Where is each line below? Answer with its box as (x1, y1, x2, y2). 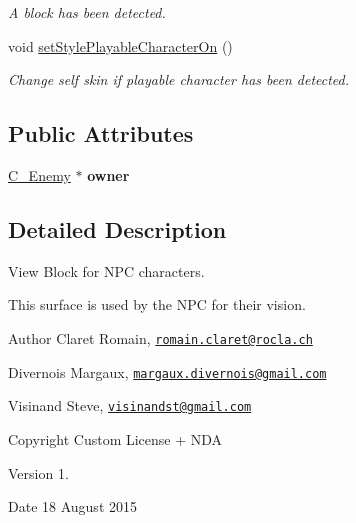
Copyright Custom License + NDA (8, 428, 223, 449)
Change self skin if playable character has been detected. (8, 69, 350, 90)
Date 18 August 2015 (8, 496, 137, 517)
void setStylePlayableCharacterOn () (8, 35, 233, 56)
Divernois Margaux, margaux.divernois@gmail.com (8, 361, 327, 382)
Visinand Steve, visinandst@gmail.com (8, 395, 252, 416)
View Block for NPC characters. (8, 260, 205, 281)
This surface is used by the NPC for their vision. (8, 294, 306, 315)
